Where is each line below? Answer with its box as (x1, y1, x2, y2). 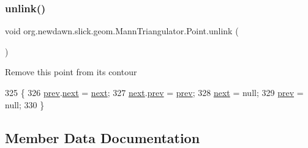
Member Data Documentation (5, 128, 200, 147)
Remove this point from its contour (5, 65, 137, 78)
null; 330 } (5, 98, 45, 111)
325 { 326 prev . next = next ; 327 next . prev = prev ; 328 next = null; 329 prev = (5, 86, 304, 98)
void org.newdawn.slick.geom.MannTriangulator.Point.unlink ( (5, 24, 239, 37)
